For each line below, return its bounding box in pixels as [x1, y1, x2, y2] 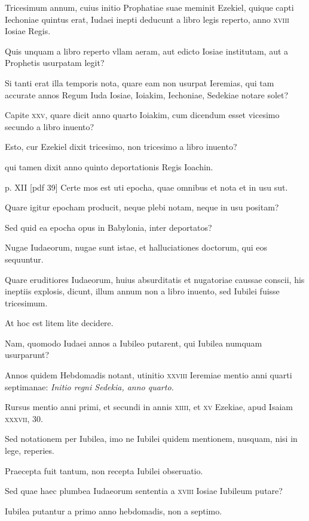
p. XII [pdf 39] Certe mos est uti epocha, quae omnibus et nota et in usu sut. [5, 180, 288, 193]
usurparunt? [5, 348, 50, 361]
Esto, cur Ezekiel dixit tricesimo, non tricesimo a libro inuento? [5, 140, 237, 153]
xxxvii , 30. [5, 412, 43, 424]
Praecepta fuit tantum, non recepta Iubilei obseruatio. [5, 464, 203, 477]
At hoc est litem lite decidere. [5, 317, 114, 329]
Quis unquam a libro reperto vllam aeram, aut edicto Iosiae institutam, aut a [5, 44, 289, 57]
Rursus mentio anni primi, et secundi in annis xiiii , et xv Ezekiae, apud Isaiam [5, 400, 293, 413]
